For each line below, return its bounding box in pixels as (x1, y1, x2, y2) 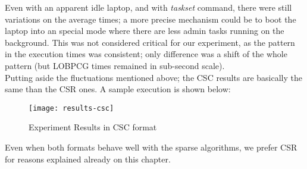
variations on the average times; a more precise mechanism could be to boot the (5, 12, 296, 25)
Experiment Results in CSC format (29, 121, 157, 133)
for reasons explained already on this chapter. (5, 152, 171, 165)
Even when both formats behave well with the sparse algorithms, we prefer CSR (5, 141, 297, 153)
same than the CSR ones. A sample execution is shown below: (5, 83, 231, 95)
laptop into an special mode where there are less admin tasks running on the (5, 24, 284, 37)
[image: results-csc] (29, 104, 114, 112)
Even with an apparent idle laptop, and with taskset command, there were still (5, 1, 292, 13)
